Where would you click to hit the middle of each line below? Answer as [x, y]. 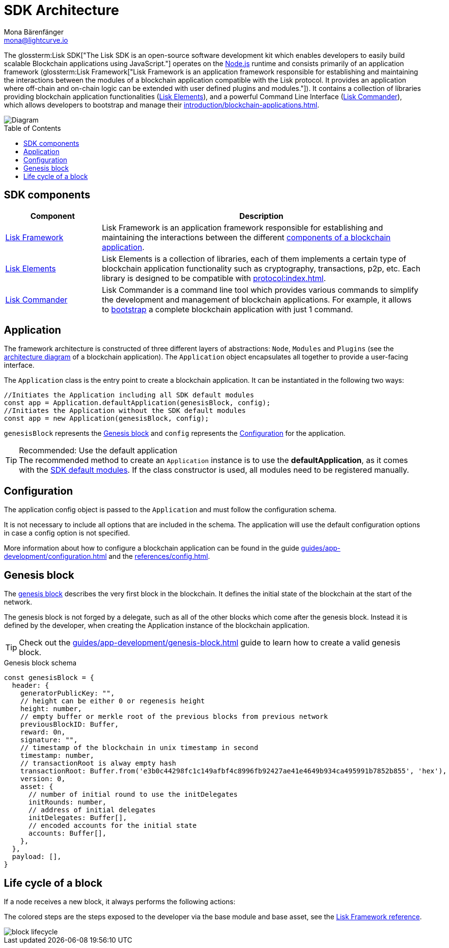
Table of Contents [33, 128]
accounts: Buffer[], [67, 833]
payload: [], [37, 857]
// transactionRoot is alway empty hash [98, 763]
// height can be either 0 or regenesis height [113, 701]
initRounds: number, [67, 802]
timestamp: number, [57, 756]
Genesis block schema [40, 663]
